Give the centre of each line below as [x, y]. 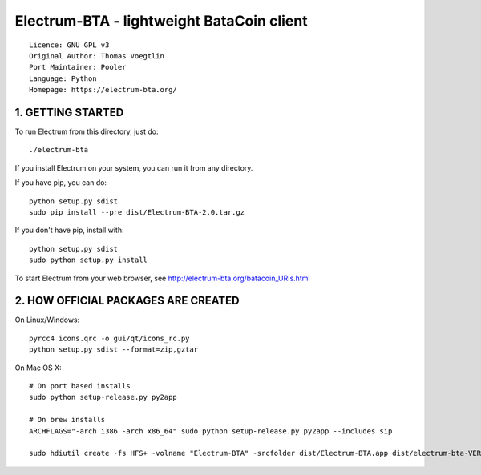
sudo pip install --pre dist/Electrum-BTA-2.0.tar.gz [137, 212]
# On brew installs [67, 420]
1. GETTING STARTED [69, 112]
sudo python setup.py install [89, 260]
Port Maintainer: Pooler [78, 67]
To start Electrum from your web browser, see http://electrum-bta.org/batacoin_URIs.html [162, 278]
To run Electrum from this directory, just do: [87, 131]
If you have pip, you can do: [61, 183]
